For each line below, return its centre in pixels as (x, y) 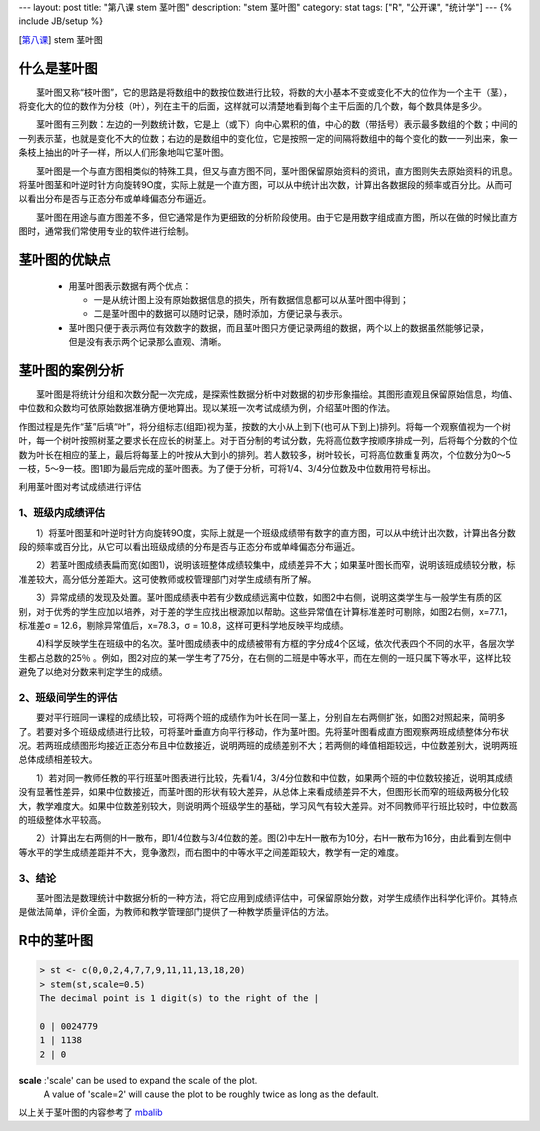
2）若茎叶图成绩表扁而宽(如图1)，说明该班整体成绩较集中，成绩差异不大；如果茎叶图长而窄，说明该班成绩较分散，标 (275, 565)
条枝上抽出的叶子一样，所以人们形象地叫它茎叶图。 (123, 152)
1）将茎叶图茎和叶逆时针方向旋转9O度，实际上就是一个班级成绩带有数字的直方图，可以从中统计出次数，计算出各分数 (276, 532)
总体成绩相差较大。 (58, 759)
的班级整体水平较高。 (62, 819)
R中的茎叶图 (56, 940)
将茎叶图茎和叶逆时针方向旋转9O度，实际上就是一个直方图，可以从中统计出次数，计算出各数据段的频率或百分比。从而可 (265, 185)
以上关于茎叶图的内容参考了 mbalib (91, 1112)
